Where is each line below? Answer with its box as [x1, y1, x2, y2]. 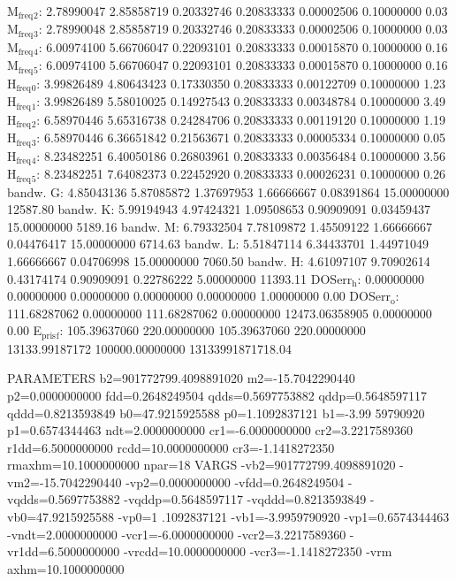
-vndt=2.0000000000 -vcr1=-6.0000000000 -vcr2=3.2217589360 [7, 524, 346, 543]
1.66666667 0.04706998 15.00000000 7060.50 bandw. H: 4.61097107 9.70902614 [7, 251, 430, 270]
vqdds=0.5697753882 [7, 490, 120, 508]
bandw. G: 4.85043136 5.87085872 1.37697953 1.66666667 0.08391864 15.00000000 [7, 182, 450, 201]
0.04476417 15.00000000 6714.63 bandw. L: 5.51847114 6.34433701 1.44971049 [7, 234, 429, 253]
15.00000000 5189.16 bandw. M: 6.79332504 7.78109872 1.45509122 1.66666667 [7, 217, 433, 235]
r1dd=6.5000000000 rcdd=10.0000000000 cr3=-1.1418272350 [7, 438, 335, 456]
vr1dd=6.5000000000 [7, 542, 120, 561]
